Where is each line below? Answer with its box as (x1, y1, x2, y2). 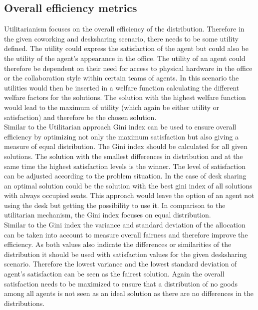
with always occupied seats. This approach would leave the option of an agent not (4, 190, 255, 200)
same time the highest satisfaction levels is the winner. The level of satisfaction (4, 160, 246, 171)
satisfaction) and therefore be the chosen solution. (4, 111, 157, 122)
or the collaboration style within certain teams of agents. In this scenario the (4, 72, 239, 83)
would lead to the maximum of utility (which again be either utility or (4, 101, 219, 112)
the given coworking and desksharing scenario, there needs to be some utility (4, 33, 239, 43)
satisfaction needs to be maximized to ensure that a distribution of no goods (4, 278, 238, 288)
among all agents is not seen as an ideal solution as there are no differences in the (4, 288, 254, 298)
